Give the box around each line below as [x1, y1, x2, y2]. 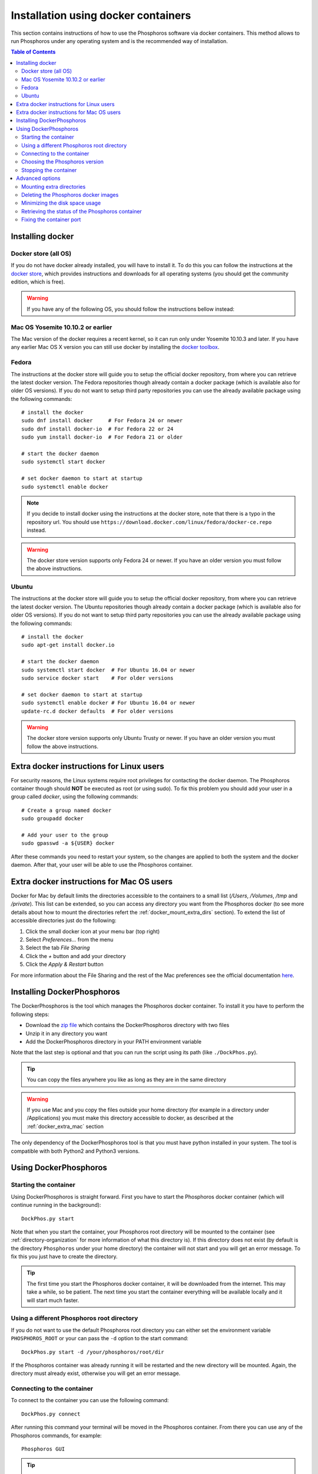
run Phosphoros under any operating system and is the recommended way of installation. [11, 37, 228, 44]
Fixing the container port [21, 216, 81, 223]
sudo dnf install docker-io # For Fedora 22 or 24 [21, 425, 174, 432]
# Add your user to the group [21, 831, 109, 838]
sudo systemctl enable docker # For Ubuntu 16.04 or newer [21, 699, 196, 706]
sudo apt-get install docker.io [21, 641, 115, 649]
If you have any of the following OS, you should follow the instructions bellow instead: [26, 305, 235, 312]
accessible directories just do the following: [11, 917, 117, 924]
